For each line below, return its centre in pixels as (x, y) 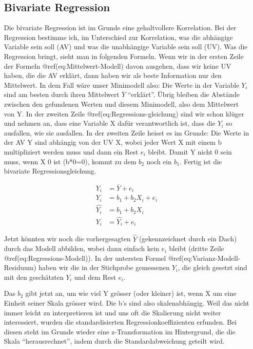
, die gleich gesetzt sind (213, 267)
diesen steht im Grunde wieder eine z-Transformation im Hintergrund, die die (120, 331)
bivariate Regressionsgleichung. (50, 171)
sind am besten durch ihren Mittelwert (62, 94)
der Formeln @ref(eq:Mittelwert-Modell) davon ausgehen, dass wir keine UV (118, 66)
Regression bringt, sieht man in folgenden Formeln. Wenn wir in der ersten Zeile (124, 56)
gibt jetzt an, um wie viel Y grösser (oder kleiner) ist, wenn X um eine (131, 293)
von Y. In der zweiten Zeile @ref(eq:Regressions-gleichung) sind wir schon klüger (124, 113)
